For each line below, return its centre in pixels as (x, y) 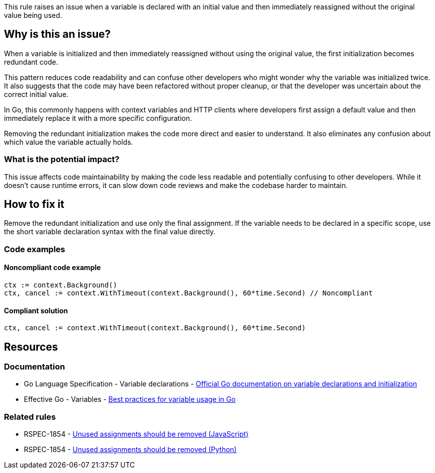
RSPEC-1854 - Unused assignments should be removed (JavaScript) (136, 434)
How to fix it (34, 204)
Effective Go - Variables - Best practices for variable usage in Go (130, 399)
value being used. (33, 15)
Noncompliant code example (52, 268)
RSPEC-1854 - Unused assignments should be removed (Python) (130, 450)
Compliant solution (36, 310)
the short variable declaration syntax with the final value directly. (110, 232)
